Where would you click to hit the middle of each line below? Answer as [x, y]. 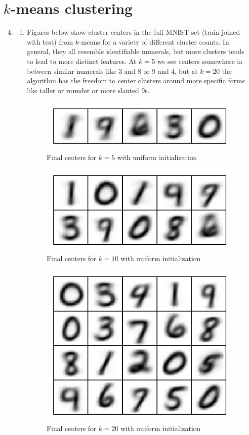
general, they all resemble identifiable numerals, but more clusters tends [136, 51]
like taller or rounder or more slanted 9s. [88, 90]
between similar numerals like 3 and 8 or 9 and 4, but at [112, 71]
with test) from [50, 41]
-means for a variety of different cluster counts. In [154, 41]
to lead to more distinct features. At [82, 61]
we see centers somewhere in [200, 61]
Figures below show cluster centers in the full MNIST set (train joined [133, 32]
